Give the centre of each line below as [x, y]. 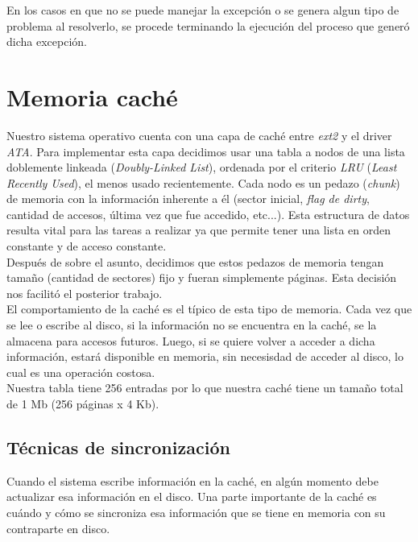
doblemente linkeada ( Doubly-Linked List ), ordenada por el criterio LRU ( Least [202, 167]
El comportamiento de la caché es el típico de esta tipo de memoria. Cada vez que [209, 309]
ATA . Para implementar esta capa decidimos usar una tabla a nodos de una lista [206, 151]
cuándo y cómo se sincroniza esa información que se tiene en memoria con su [196, 512]
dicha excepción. [47, 41]
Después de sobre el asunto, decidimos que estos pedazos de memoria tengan [195, 261]
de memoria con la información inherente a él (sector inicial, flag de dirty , [188, 199]
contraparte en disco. [58, 528]
